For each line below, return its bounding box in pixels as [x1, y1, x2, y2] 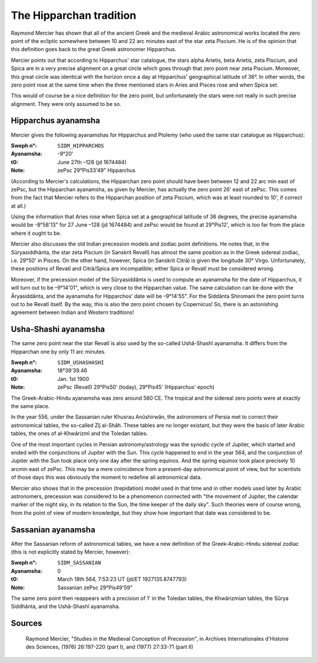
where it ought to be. [11, 230, 62, 237]
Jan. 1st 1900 [57, 375, 90, 382]
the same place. [11, 403, 50, 410]
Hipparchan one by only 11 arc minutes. [11, 348, 106, 355]
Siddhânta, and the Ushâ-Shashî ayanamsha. [11, 603, 120, 610]
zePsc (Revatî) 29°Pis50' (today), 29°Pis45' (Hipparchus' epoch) [57, 383, 215, 391]
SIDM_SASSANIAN [57, 559, 101, 566]
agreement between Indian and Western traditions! [11, 309, 134, 316]
